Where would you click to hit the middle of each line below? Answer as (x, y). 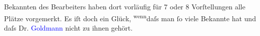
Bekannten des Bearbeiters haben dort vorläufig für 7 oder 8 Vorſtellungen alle (125, 6)
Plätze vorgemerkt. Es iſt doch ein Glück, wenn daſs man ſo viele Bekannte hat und (130, 17)
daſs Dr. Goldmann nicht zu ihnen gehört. (68, 27)
